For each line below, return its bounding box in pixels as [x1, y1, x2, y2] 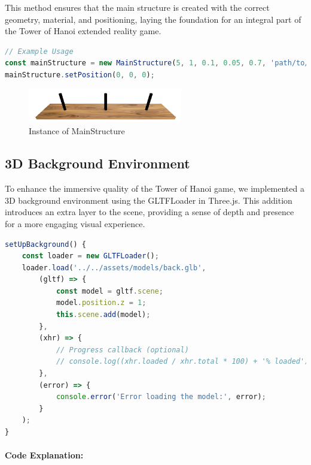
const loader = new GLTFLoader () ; [22, 252, 159, 261]
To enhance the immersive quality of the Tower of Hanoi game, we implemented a [5, 182, 304, 195]
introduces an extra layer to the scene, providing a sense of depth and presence [5, 206, 294, 218]
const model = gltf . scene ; [56, 286, 163, 295]
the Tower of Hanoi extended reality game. [5, 25, 161, 37]
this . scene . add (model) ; [56, 310, 151, 319]
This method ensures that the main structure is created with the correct [5, 1, 270, 13]
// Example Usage [5, 47, 74, 56]
